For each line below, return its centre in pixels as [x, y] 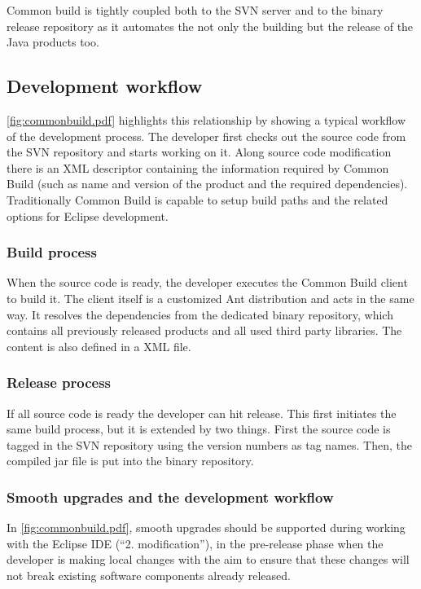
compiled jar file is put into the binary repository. [130, 461]
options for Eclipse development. [88, 215]
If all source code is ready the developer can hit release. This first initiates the [202, 413]
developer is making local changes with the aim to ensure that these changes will [208, 559]
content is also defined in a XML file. [99, 346]
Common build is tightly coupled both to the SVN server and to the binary [195, 10]
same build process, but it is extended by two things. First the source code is [199, 429]
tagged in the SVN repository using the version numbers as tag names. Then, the [209, 444]
